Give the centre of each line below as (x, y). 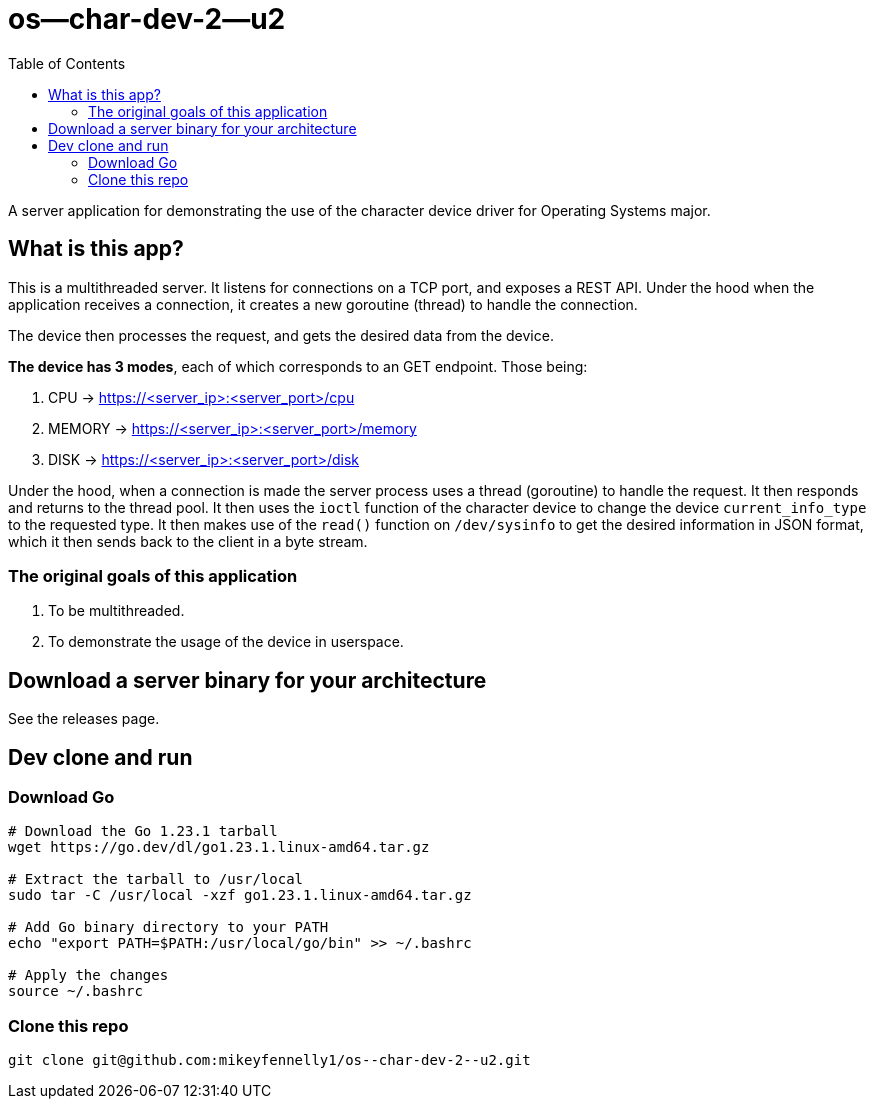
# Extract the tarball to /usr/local (156, 879)
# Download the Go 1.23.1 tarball (143, 831)
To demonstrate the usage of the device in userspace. (226, 642)
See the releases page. (84, 719)
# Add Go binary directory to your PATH (168, 927)
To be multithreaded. (116, 611)
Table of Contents (67, 63)
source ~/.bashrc (75, 991)
